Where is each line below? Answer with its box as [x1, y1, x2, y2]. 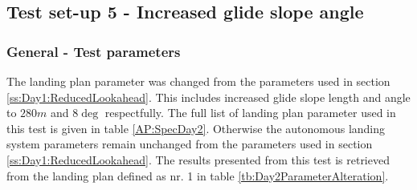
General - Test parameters [6, 41, 181, 61]
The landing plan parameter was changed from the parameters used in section [6, 73, 390, 89]
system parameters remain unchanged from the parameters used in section [6, 135, 373, 152]
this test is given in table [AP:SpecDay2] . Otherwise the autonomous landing [6, 119, 386, 136]
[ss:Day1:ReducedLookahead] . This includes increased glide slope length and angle [6, 88, 411, 105]
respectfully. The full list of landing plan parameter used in [104, 104, 396, 121]
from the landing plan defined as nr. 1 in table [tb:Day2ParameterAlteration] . [6, 167, 389, 184]
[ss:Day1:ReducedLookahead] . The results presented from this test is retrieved [6, 151, 390, 168]
